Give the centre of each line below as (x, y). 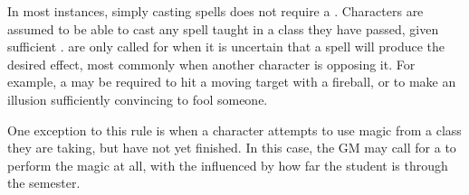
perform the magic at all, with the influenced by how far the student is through (228, 165)
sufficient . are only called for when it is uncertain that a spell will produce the (226, 46)
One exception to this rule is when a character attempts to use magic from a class (234, 130)
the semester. (44, 183)
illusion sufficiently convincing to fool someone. (138, 99)
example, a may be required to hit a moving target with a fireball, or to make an (232, 82)
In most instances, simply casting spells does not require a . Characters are (215, 11)
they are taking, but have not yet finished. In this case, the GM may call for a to (232, 148)
